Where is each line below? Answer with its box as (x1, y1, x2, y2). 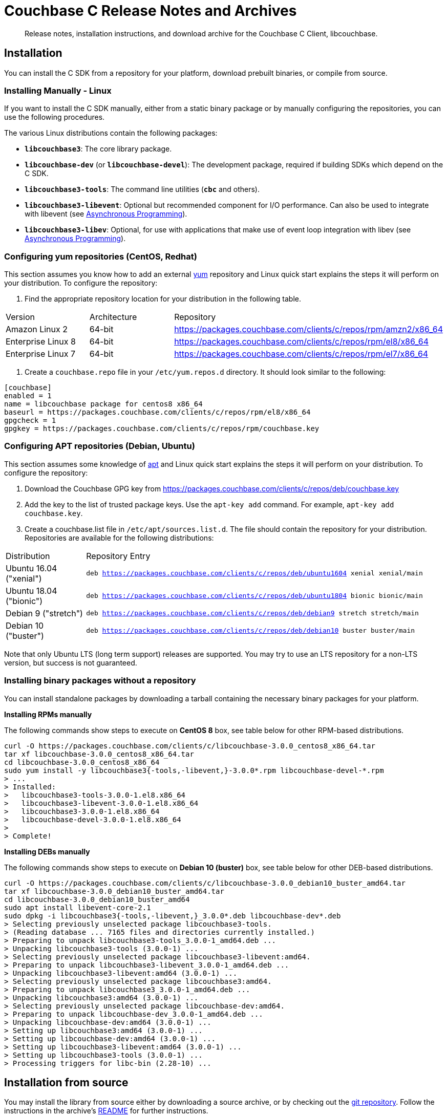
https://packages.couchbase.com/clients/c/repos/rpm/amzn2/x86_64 (174, 324, 443, 335)
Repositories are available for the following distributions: (25, 533, 214, 542)
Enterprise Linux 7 (6, 349, 75, 359)
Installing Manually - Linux (4, 85, 112, 96)
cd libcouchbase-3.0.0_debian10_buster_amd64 (4, 895, 190, 904)
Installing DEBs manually (4, 847, 90, 856)
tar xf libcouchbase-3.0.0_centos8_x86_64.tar (4, 749, 194, 758)
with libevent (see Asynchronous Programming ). (25, 209, 187, 219)
